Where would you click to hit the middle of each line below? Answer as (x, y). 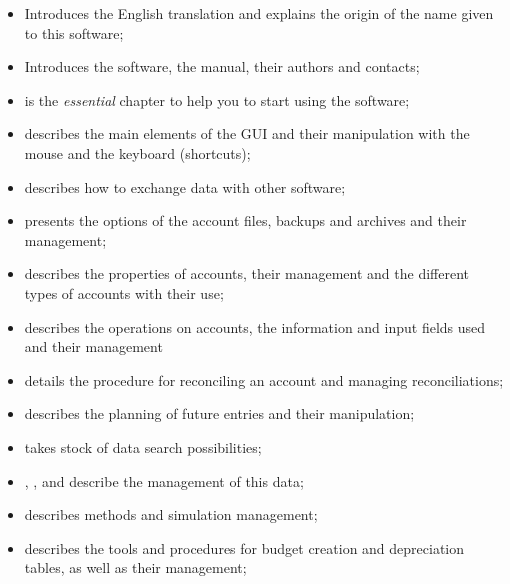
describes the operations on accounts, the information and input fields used (255, 326)
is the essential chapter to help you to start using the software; (217, 99)
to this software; (74, 32)
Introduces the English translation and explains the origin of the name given (259, 13)
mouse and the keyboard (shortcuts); (137, 152)
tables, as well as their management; (135, 567)
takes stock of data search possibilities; (143, 446)
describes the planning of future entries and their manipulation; (219, 413)
